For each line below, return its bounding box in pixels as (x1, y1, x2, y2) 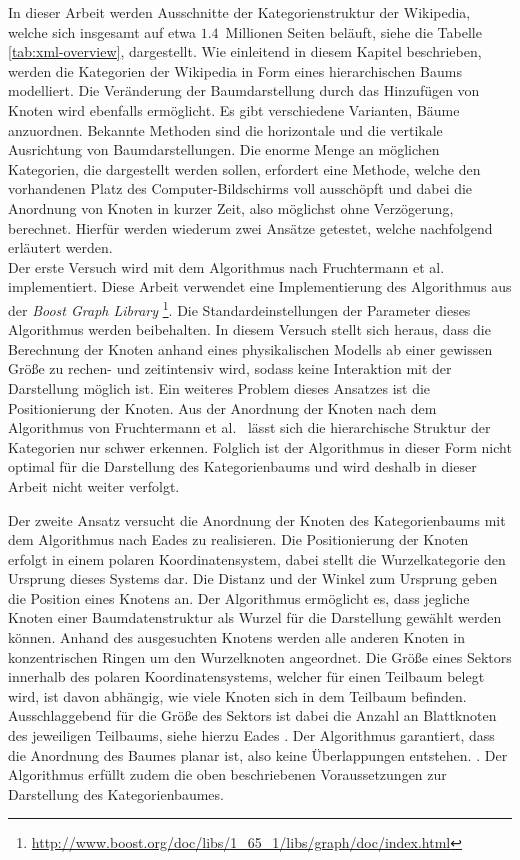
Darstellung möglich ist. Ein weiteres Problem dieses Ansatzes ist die (8, 377, 431, 398)
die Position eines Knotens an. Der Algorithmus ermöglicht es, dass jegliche (8, 587, 470, 608)
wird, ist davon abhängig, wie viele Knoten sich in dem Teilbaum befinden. (8, 685, 467, 706)
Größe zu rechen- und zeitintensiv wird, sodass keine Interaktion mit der (8, 358, 452, 379)
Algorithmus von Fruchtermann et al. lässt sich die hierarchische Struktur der (8, 417, 491, 438)
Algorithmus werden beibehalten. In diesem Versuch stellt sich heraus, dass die (8, 319, 491, 340)
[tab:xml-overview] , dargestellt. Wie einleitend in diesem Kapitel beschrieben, (8, 41, 482, 62)
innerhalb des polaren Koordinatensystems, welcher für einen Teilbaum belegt (8, 666, 485, 687)
